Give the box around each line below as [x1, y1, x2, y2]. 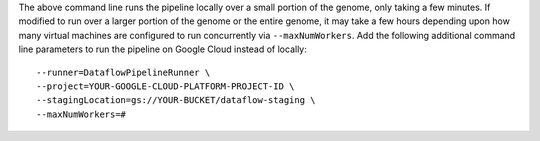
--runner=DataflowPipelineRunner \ [36, 66, 211, 78]
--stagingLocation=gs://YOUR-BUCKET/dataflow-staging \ [36, 95, 316, 106]
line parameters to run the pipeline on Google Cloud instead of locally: [18, 43, 307, 55]
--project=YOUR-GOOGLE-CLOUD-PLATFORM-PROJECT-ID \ [36, 80, 295, 92]
